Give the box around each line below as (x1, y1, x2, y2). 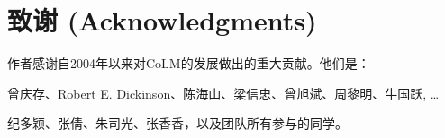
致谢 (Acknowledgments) (7, 2, 317, 39)
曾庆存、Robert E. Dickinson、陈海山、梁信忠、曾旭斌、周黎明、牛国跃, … (7, 83, 440, 102)
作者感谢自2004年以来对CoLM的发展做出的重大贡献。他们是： (7, 54, 370, 73)
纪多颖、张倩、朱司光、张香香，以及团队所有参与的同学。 (7, 114, 348, 133)
